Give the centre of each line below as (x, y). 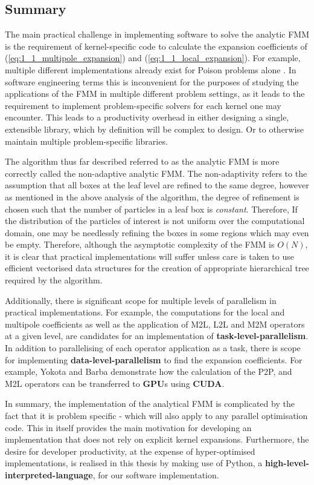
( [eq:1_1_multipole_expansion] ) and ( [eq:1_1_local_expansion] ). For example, (153, 58)
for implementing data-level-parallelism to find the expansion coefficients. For (154, 359)
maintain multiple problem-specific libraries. (86, 141)
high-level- (287, 463)
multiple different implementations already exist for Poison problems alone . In (151, 69)
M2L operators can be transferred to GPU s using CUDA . (115, 383)
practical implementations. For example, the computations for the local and (145, 312)
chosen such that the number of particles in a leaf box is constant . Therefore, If (151, 209)
